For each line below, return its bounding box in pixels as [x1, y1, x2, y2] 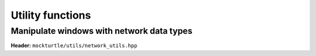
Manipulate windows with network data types [11, 26, 193, 36]
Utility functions [11, 9, 91, 22]
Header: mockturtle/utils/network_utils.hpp [11, 42, 138, 49]
